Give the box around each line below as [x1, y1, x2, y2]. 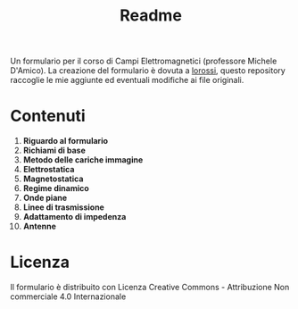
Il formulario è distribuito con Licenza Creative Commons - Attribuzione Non [10, 282, 290, 293]
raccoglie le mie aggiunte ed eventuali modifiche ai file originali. [10, 75, 244, 86]
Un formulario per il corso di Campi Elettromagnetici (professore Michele [10, 55, 277, 67]
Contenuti [10, 106, 86, 126]
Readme [120, 5, 182, 26]
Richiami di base [22, 145, 86, 156]
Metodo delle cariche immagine [22, 154, 144, 165]
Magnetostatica [22, 173, 84, 184]
